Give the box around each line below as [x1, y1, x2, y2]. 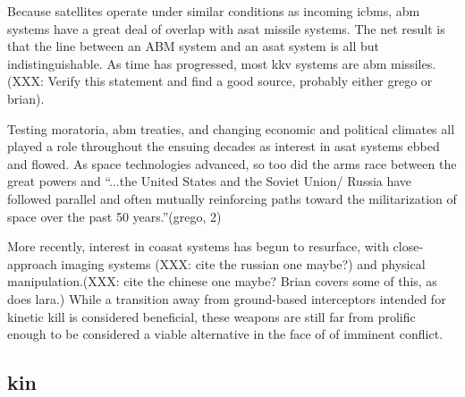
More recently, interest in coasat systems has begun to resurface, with [7, 237, 389, 256]
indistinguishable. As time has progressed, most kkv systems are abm [7, 54, 387, 72]
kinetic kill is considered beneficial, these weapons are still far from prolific [7, 307, 416, 325]
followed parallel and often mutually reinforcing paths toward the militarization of [7, 189, 457, 207]
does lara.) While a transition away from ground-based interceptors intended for [7, 289, 446, 308]
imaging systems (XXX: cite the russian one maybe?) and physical [61, 254, 426, 273]
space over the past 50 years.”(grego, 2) [7, 207, 222, 225]
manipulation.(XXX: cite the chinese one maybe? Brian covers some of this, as [7, 272, 437, 291]
